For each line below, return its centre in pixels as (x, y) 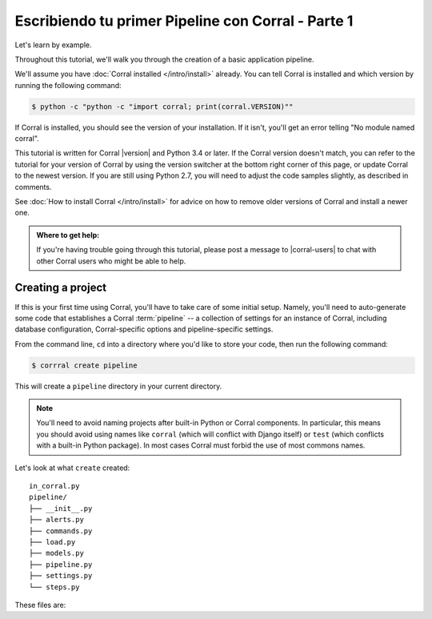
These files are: (40, 605)
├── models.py (56, 553)
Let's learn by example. (53, 45)
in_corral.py (54, 486)
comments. (33, 187)
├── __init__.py (61, 508)
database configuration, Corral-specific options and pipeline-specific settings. (144, 329)
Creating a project (61, 288)
